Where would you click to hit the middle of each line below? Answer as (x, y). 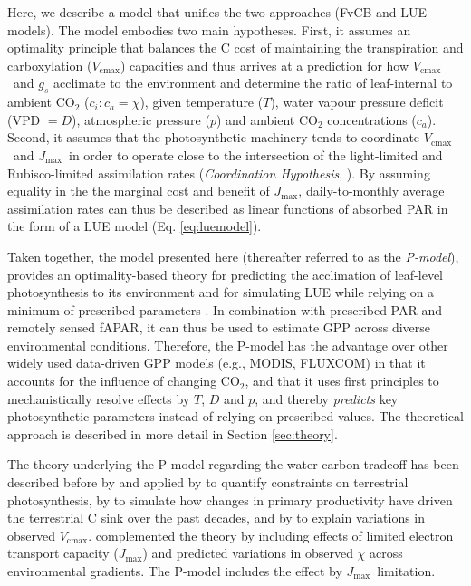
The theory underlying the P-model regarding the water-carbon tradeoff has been (233, 464)
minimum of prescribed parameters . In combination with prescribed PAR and (225, 309)
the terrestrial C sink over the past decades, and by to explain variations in (216, 518)
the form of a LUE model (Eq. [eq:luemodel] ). (135, 226)
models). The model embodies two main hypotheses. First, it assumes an (209, 29)
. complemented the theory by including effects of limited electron (271, 535)
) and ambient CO (267, 119)
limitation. (406, 571)
